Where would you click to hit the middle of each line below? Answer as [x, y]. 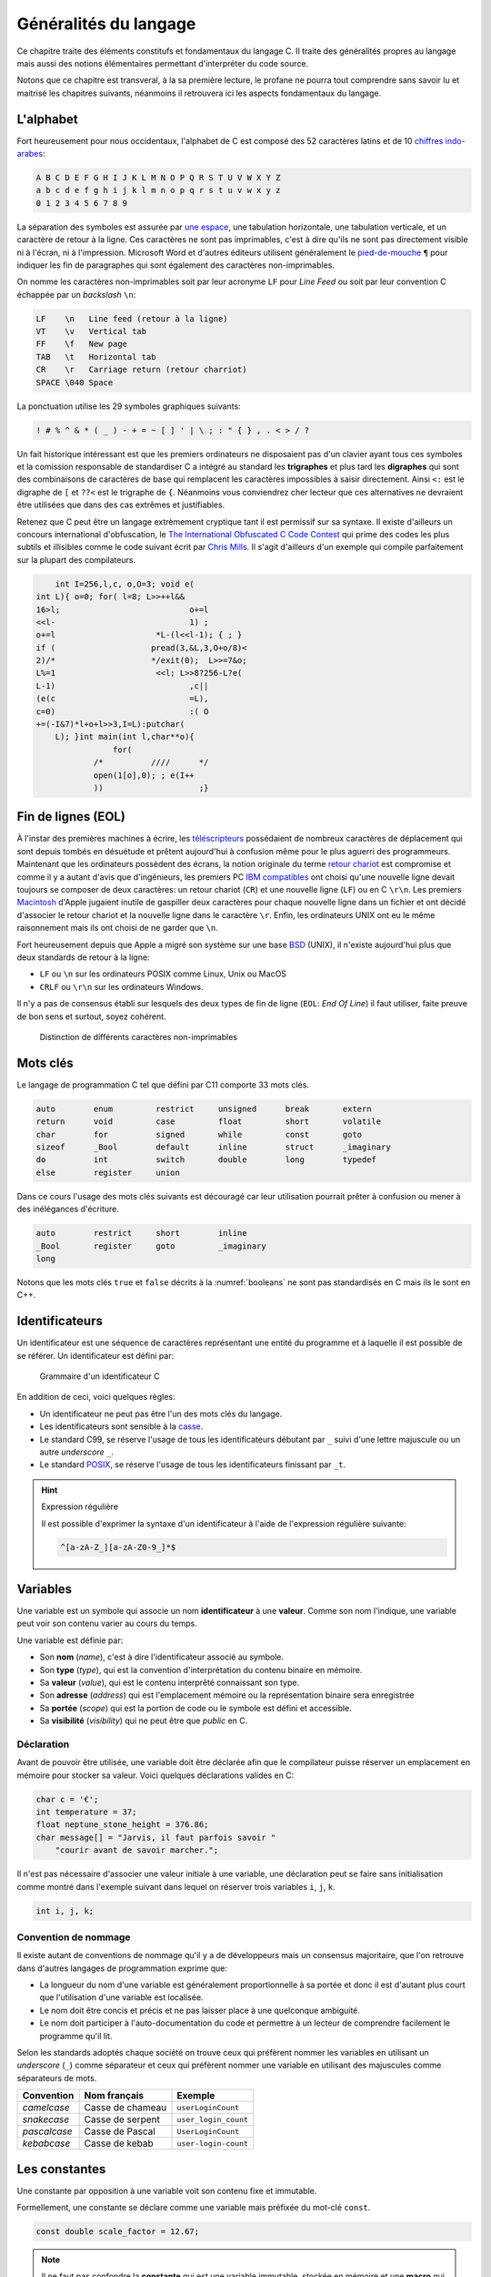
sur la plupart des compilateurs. [76, 559]
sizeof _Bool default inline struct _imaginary [213, 1147]
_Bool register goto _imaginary [151, 1246]
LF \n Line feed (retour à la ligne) [132, 318]
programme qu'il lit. [76, 2036]
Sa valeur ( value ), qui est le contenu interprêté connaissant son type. [170, 1682]
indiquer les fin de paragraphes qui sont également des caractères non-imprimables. [176, 265]
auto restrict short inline [141, 1233]
